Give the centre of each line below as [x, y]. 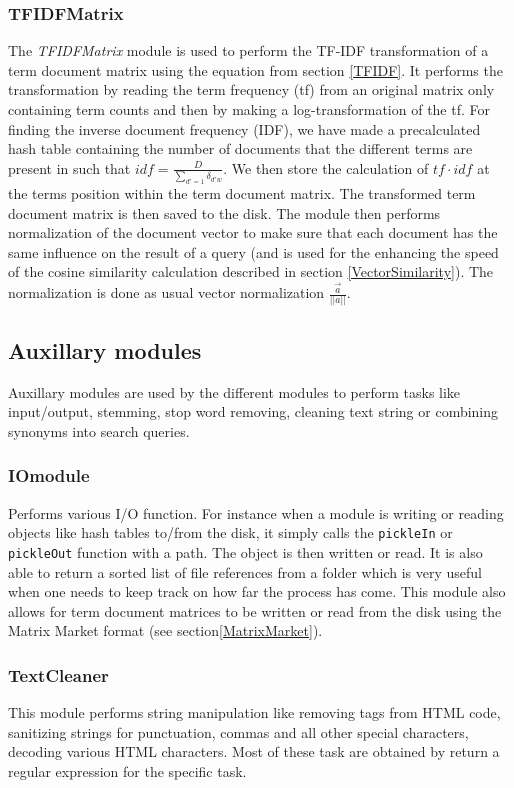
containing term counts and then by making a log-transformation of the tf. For [249, 109]
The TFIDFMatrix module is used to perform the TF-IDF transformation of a [248, 50]
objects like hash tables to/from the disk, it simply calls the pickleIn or [230, 532]
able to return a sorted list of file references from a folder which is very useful [245, 571]
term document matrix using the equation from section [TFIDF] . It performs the [255, 69]
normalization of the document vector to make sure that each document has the [253, 232]
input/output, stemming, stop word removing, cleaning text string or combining [253, 411]
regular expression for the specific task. [127, 770]
